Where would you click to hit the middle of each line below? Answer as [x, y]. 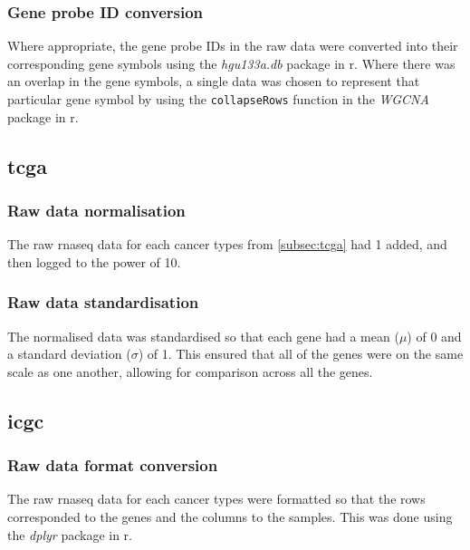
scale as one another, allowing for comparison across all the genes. [190, 371]
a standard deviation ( [69, 354]
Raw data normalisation [96, 210]
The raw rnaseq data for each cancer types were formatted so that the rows [216, 499]
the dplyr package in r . [70, 534]
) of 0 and [434, 336]
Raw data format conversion [113, 465]
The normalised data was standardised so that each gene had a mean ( [203, 336]
